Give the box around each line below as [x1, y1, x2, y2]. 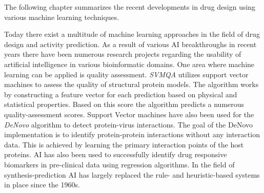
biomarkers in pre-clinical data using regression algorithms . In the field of [4, 159, 235, 169]
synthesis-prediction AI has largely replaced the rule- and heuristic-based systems [4, 169, 260, 180]
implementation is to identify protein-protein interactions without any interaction [4, 129, 260, 140]
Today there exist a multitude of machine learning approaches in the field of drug [4, 29, 260, 39]
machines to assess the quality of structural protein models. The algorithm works [4, 79, 259, 90]
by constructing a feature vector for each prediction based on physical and [4, 89, 237, 99]
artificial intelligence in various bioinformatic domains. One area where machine [4, 58, 255, 69]
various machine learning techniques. [4, 11, 119, 22]
